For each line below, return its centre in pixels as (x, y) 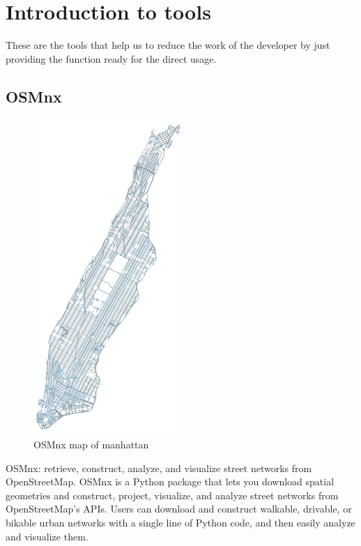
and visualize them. (47, 536)
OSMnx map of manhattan (91, 445)
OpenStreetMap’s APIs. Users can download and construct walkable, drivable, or (179, 509)
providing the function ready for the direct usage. (111, 58)
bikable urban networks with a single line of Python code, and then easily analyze (180, 523)
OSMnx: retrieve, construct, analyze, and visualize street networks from (159, 468)
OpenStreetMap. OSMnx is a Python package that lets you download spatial (170, 481)
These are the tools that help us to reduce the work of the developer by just (168, 45)
